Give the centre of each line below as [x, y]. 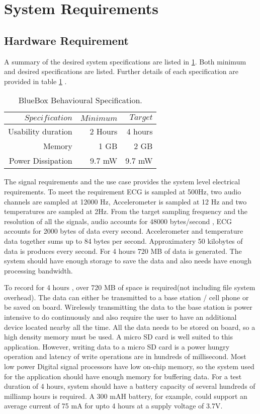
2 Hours [104, 131]
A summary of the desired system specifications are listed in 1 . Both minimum [125, 61]
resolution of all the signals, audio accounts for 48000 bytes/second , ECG [118, 221]
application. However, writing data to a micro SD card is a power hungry [117, 346]
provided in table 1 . [35, 81]
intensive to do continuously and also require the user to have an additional [120, 317]
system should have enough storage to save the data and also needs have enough [128, 261]
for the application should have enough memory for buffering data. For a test [123, 376]
